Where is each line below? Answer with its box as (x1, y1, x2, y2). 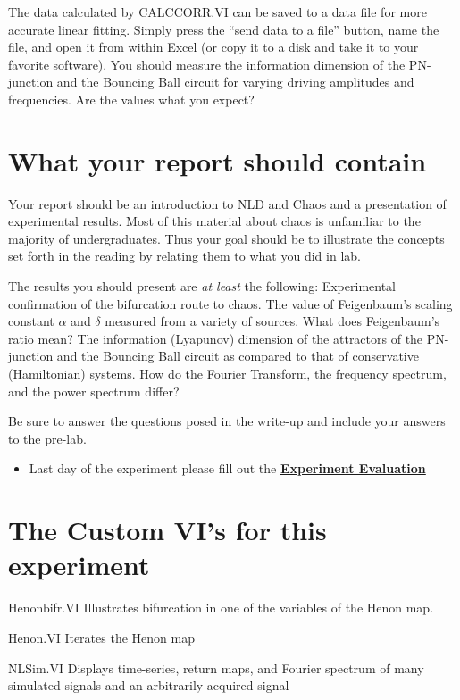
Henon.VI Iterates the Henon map (8, 628, 195, 646)
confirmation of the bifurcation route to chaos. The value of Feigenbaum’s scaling (8, 294, 453, 312)
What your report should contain (8, 142, 427, 179)
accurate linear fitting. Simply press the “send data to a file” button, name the (8, 20, 439, 38)
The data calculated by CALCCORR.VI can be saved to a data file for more (8, 3, 427, 21)
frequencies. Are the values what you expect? (8, 89, 255, 108)
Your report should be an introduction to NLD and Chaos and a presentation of (8, 194, 447, 212)
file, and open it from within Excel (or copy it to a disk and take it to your (8, 37, 419, 56)
